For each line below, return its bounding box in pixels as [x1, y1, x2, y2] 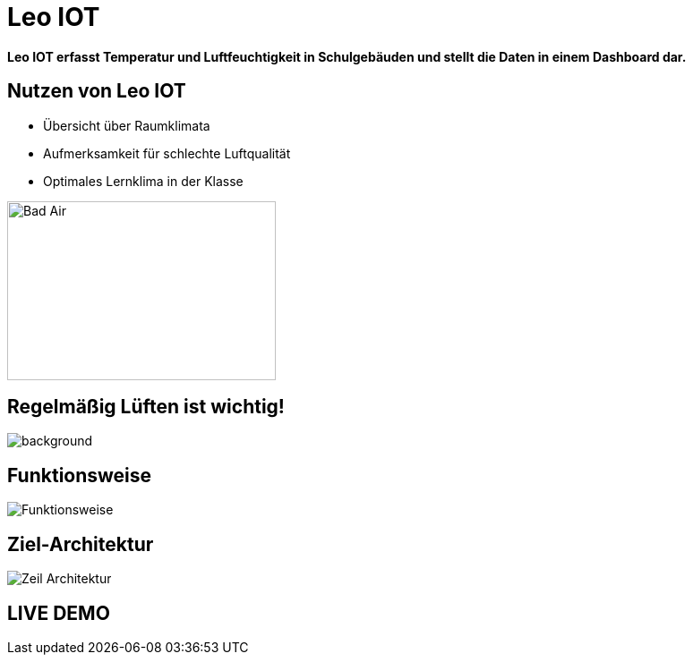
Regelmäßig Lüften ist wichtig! [7, 395, 285, 419]
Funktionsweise [7, 463, 152, 487]
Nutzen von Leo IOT [7, 80, 186, 103]
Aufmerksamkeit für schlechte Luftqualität [43, 145, 291, 161]
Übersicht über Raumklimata [43, 117, 210, 133]
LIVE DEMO [7, 601, 110, 624]
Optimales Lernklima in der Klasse [43, 173, 244, 189]
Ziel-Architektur [7, 532, 154, 556]
